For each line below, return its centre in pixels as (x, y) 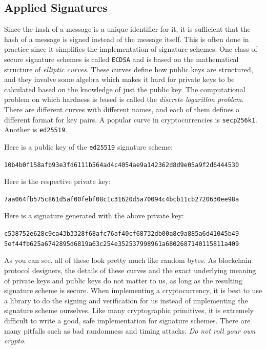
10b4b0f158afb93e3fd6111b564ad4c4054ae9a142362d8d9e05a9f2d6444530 (122, 165)
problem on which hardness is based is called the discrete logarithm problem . (124, 99)
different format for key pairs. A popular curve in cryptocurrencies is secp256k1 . (131, 119)
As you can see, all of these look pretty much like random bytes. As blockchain (128, 260)
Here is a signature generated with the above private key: (94, 215)
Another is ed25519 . (36, 129)
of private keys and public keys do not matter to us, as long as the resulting (123, 280)
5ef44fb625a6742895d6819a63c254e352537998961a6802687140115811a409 (122, 244)
